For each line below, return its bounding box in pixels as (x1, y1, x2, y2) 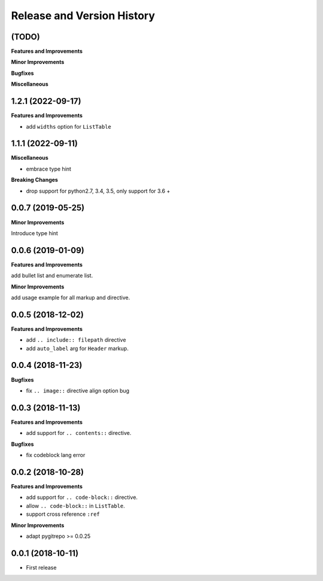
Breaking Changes (11, 177, 58, 184)
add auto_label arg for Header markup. (26, 345, 129, 352)
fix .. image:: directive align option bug (26, 387, 130, 394)
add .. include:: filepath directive (26, 336, 126, 343)
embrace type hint (26, 165, 72, 172)
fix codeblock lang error (26, 452, 86, 459)
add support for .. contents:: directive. (26, 430, 132, 437)
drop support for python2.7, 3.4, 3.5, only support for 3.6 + (26, 187, 170, 194)
